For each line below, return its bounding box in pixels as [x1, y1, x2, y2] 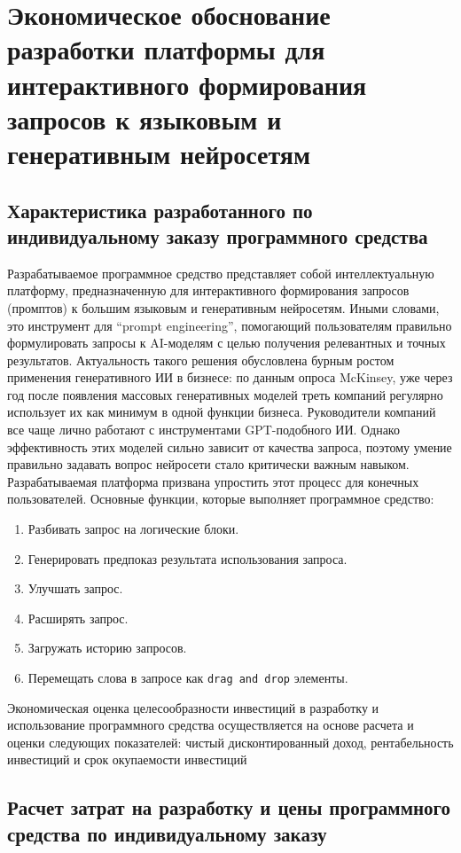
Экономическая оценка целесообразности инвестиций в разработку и [7, 698, 379, 716]
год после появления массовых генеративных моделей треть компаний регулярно [7, 385, 443, 403]
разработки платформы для [7, 31, 325, 67]
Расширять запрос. [27, 608, 129, 627]
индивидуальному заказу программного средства [7, 222, 428, 249]
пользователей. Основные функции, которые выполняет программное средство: [7, 489, 434, 508]
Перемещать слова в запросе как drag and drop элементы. [27, 669, 348, 686]
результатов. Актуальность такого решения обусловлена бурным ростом [7, 350, 395, 369]
